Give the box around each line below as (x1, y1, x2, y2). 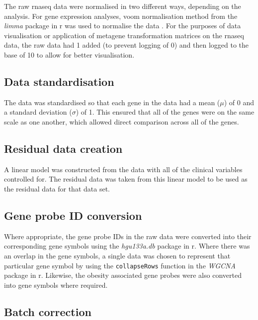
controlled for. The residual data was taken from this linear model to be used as (4, 174, 248, 184)
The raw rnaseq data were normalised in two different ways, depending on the (4, 1, 241, 11)
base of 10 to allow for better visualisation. (4, 49, 135, 60)
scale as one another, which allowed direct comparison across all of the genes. (4, 116, 239, 127)
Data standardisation (4, 73, 114, 89)
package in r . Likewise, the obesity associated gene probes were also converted (4, 270, 242, 280)
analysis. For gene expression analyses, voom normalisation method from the (4, 10, 238, 21)
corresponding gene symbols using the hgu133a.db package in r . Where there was (4, 241, 250, 251)
